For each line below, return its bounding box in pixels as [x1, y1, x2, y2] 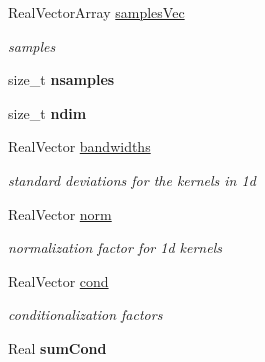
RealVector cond [8, 270, 109, 291]
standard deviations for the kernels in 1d [8, 169, 256, 190]
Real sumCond [8, 337, 107, 358]
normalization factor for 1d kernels [8, 237, 222, 258]
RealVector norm [8, 203, 112, 224]
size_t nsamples [8, 69, 115, 90]
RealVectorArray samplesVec [8, 2, 185, 22]
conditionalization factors [8, 304, 163, 325]
